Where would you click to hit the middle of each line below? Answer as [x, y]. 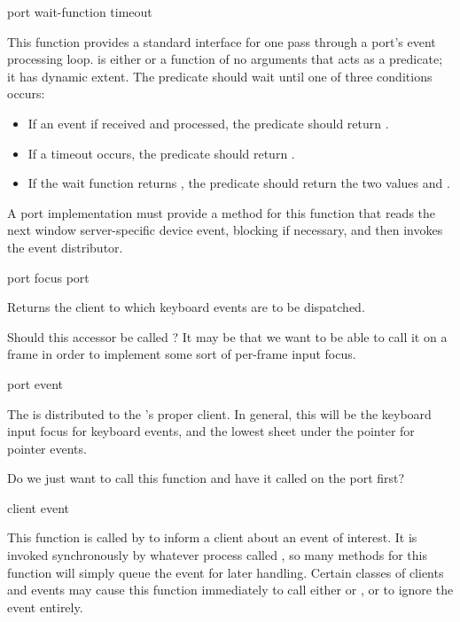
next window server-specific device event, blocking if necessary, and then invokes [225, 230]
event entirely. [45, 606]
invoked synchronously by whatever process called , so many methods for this [217, 555]
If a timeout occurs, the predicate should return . [161, 153]
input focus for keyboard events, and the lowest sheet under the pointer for [211, 431]
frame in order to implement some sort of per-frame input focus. [182, 354]
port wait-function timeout [80, 12]
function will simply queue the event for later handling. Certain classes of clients [226, 572]
